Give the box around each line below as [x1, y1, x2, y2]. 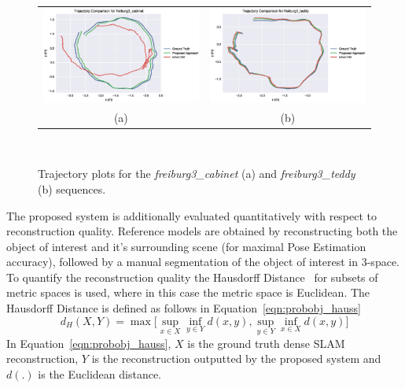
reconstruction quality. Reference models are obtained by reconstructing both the [6, 223, 398, 239]
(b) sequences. [38, 180, 106, 197]
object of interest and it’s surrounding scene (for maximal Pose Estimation [6, 238, 366, 254]
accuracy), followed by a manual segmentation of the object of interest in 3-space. [6, 253, 399, 270]
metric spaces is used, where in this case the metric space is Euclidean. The [6, 284, 370, 301]
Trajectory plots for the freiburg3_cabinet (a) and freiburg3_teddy [38, 165, 355, 182]
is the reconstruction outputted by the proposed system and [91, 350, 381, 367]
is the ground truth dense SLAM [187, 334, 345, 351]
